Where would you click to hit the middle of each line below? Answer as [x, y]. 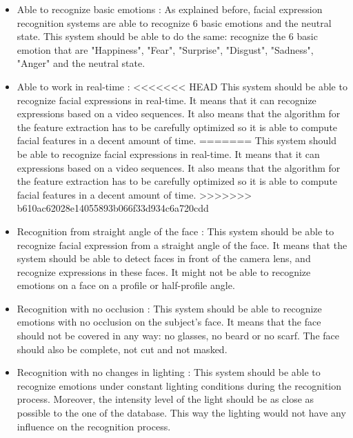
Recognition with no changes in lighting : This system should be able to [169, 372]
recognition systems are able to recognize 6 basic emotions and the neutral [174, 22]
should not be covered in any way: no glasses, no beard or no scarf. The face [178, 336]
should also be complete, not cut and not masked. [122, 349]
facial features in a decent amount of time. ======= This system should [176, 140]
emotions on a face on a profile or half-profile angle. [126, 285]
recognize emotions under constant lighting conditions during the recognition [179, 385]
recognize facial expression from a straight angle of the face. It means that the [182, 245]
